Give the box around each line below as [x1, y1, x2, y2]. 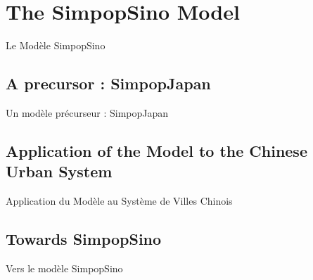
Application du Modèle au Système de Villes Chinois [6, 193, 233, 208]
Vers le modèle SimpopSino [6, 260, 123, 275]
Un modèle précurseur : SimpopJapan [6, 105, 169, 120]
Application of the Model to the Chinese [6, 139, 307, 161]
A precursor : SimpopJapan [6, 72, 211, 94]
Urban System [6, 160, 113, 182]
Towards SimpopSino [6, 228, 162, 250]
